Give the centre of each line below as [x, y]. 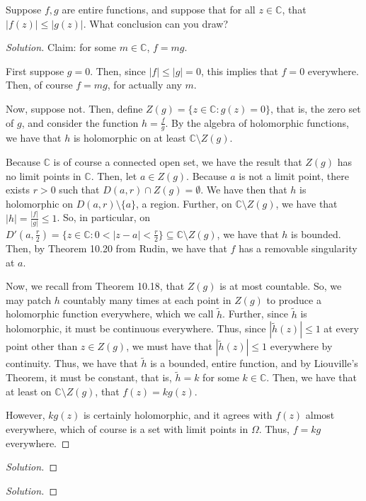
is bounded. [316, 233]
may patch [29, 299]
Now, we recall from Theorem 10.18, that [95, 286]
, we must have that [169, 346]
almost [320, 415]
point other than [42, 346]
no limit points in [44, 175]
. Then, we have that [311, 377]
